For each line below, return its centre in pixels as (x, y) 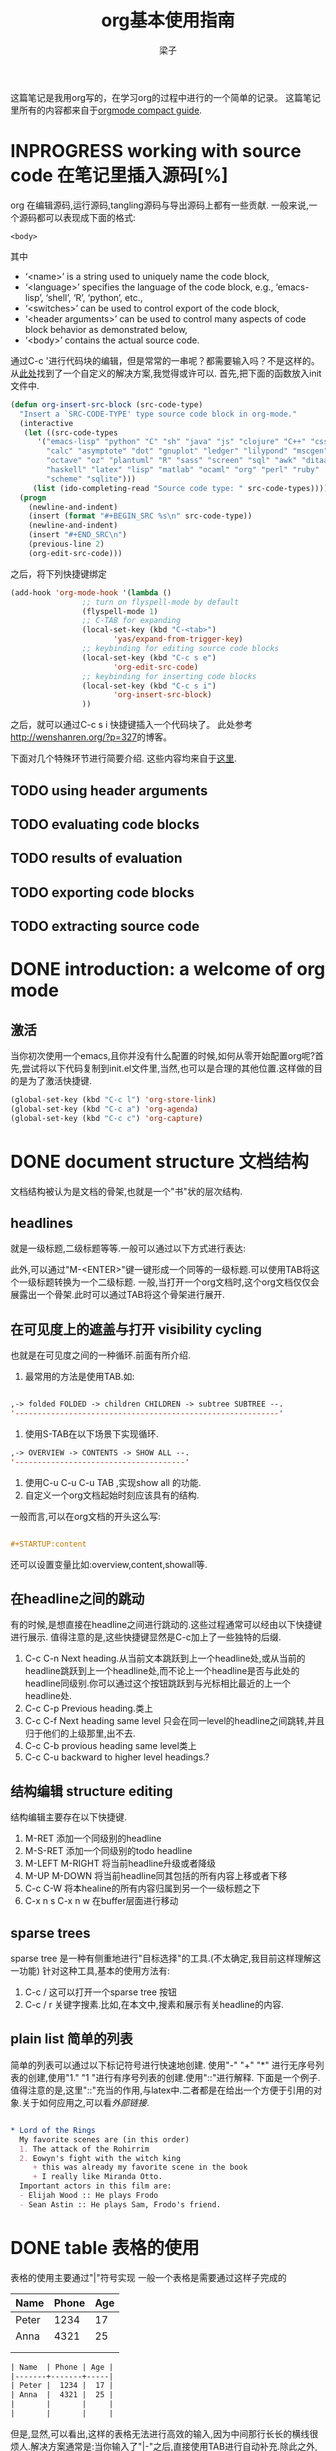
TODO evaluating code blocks (105, 824)
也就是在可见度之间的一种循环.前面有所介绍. (101, 1355)
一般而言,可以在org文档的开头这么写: (86, 1516)
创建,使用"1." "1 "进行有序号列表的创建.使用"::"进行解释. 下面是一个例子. (174, 2077)
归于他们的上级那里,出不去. (80, 1733)
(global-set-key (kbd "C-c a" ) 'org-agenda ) (104, 1109)
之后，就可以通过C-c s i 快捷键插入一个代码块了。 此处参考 (131, 725)
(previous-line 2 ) (66, 544)
